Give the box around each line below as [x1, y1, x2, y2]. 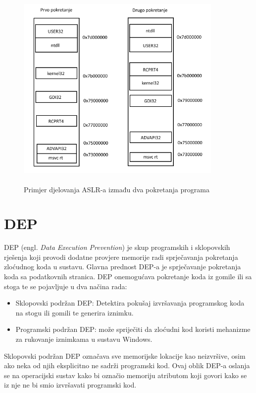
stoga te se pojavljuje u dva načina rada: [4, 281, 127, 291]
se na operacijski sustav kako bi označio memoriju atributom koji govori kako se [4, 370, 247, 380]
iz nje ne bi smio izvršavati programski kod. [4, 380, 137, 390]
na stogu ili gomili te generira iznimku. [15, 307, 134, 317]
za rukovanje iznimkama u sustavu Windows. [15, 334, 153, 344]
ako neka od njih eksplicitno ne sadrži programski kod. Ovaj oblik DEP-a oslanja [4, 360, 250, 371]
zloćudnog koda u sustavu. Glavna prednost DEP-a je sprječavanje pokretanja [4, 261, 241, 272]
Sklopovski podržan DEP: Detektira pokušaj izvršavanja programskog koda [15, 298, 245, 308]
